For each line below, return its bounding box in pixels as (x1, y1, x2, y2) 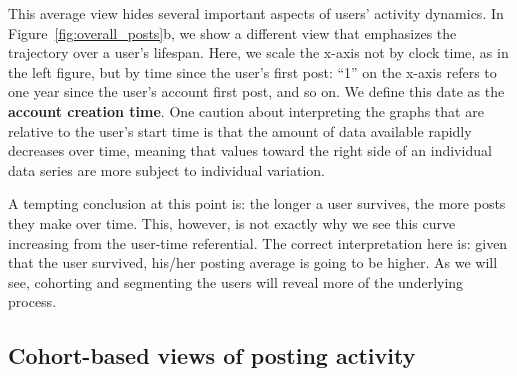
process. (8, 291, 57, 312)
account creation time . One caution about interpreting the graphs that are (8, 100, 484, 121)
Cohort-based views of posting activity (8, 340, 416, 371)
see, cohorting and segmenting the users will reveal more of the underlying (8, 271, 464, 292)
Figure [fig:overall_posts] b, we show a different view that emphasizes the (8, 22, 457, 43)
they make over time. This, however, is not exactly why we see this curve (8, 212, 456, 233)
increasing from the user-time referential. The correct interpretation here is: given (8, 232, 508, 253)
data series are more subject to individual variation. (8, 159, 325, 180)
